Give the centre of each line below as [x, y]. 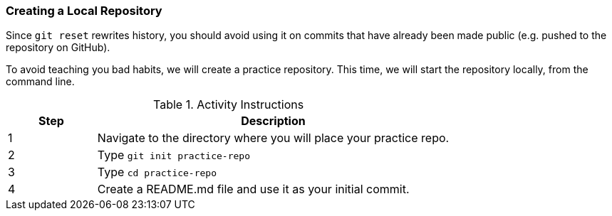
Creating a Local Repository [84, 11]
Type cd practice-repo [157, 172]
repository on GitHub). [58, 48]
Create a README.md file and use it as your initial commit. [253, 189]
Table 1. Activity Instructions [229, 105]
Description [273, 121]
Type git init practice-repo [173, 155]
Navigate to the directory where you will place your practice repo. [273, 138]
